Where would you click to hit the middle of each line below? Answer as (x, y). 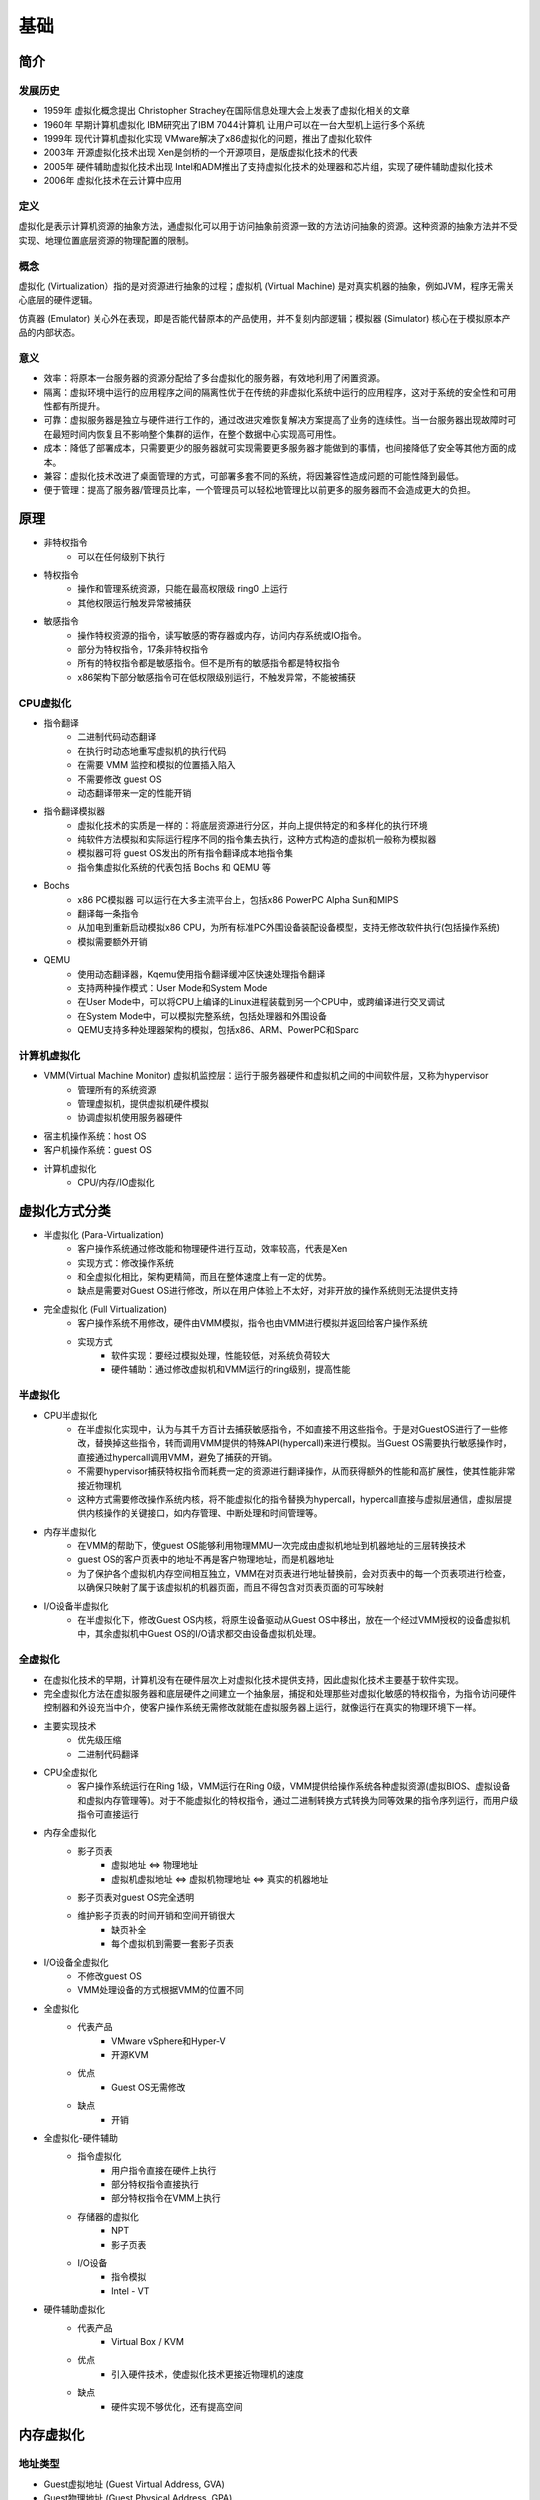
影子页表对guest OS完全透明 (136, 1897)
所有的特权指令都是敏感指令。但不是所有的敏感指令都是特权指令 (208, 663)
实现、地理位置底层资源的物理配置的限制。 (106, 240)
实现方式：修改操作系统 (125, 1262)
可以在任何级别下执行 (121, 556)
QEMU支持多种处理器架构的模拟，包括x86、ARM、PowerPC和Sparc (218, 1030)
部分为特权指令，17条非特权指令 (143, 649)
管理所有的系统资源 (117, 1089)
